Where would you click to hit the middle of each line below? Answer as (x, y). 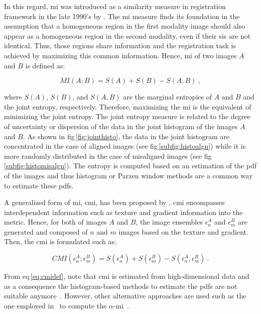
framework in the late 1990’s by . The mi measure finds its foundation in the (122, 16)
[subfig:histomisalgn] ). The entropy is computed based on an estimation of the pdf (130, 166)
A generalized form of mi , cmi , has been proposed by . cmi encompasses (114, 202)
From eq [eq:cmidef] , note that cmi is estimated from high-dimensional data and (127, 276)
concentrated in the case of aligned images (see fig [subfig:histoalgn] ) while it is (125, 146)
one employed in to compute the (55, 305)
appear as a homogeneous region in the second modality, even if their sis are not (127, 35)
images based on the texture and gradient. (183, 231)
